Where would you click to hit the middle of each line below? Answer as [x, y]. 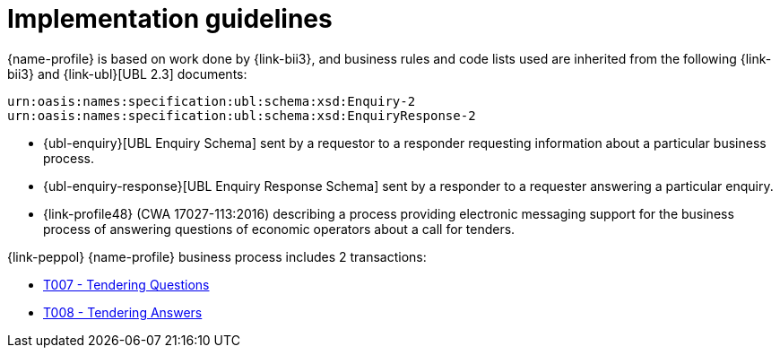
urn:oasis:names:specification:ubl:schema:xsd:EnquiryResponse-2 [242, 115]
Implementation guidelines [170, 19]
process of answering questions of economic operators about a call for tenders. [279, 229]
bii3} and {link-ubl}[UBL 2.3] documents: [127, 74]
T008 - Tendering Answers [123, 312]
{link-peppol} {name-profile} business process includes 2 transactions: [217, 256]
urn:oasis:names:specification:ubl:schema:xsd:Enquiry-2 [212, 101]
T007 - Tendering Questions [126, 284]
